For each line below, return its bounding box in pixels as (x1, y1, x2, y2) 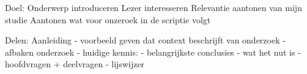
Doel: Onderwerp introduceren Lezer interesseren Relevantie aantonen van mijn (5, 1, 302, 13)
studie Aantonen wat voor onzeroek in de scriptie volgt (5, 13, 211, 26)
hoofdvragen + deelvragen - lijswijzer (5, 57, 145, 70)
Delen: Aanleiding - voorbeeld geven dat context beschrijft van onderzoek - (5, 34, 286, 46)
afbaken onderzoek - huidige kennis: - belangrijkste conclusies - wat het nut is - (5, 45, 301, 58)
